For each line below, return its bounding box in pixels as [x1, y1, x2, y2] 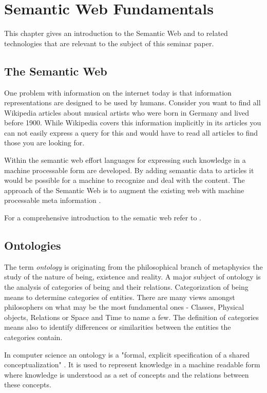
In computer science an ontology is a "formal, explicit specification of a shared [4, 349, 250, 360]
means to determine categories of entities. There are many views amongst [4, 291, 235, 302]
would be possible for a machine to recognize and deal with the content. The [4, 175, 245, 185]
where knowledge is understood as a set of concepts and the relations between [4, 369, 249, 380]
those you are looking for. [4, 137, 85, 148]
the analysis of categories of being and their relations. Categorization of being [4, 282, 249, 292]
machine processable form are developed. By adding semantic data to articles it [4, 164, 254, 175]
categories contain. [4, 332, 63, 342]
